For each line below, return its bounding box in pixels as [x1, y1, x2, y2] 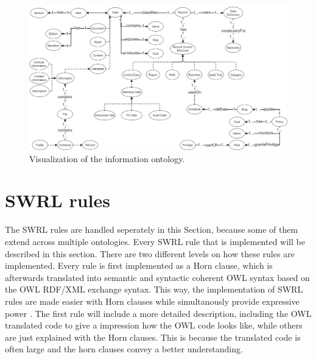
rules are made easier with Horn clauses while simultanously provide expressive [5, 294, 300, 307]
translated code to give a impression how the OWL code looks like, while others [5, 319, 303, 332]
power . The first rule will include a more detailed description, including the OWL [5, 307, 312, 319]
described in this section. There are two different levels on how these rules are [5, 247, 295, 260]
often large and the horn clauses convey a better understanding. [5, 343, 243, 355]
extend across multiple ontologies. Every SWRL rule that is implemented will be [5, 235, 305, 247]
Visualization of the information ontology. [29, 152, 185, 165]
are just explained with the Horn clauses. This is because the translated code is [5, 330, 301, 343]
